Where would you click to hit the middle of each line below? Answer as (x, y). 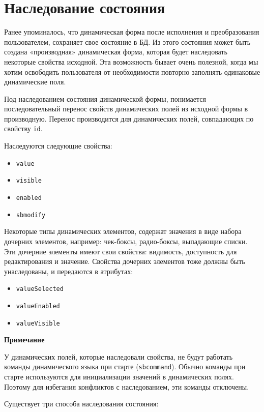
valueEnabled (38, 306)
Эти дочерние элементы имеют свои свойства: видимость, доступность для (121, 251)
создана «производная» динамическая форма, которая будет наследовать (116, 52)
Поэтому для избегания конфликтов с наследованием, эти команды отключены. (127, 386)
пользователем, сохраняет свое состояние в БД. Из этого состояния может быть (127, 41)
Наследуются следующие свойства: (58, 146)
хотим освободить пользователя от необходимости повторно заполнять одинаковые (132, 71)
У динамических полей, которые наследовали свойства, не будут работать (119, 356)
